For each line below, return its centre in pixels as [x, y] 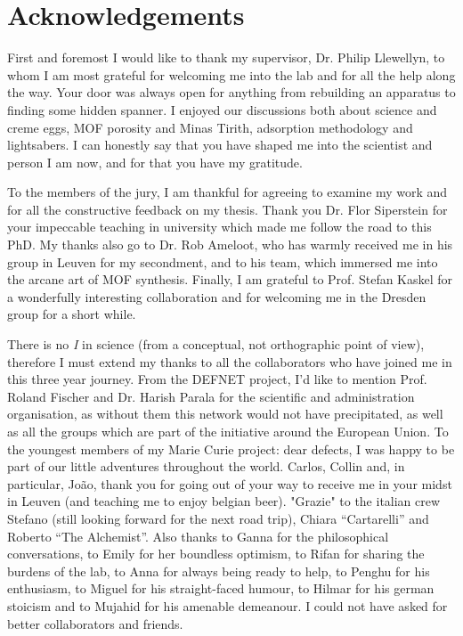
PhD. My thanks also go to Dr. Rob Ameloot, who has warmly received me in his [230, 245]
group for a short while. [72, 314]
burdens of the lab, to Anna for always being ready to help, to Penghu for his [219, 571]
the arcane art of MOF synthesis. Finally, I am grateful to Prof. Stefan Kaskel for [230, 279]
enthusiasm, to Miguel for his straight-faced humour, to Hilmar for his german [221, 588]
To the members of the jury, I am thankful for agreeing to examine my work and [227, 192]
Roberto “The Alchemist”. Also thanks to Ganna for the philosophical [198, 536]
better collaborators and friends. [95, 623]
